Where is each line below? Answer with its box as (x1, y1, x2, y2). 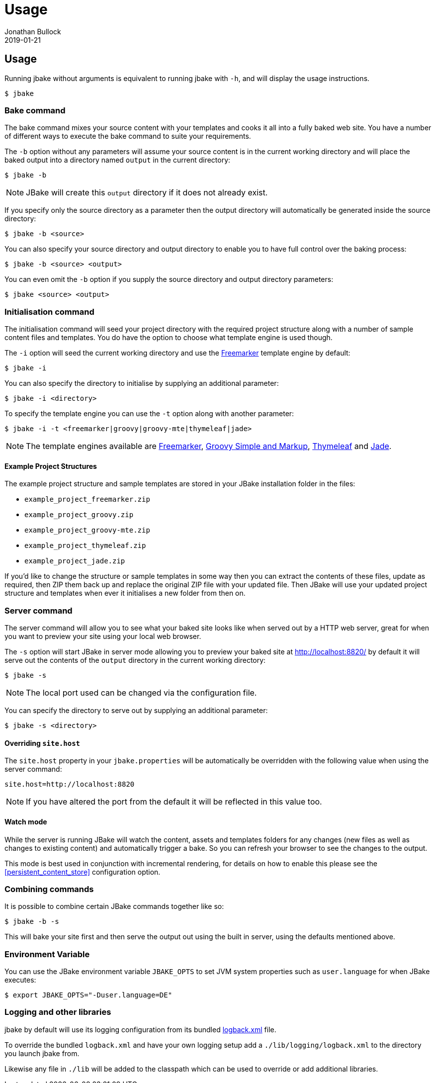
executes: (4, 976, 36, 984)
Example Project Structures (4, 461, 97, 470)
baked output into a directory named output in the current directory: (4, 156, 231, 165)
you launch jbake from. (4, 1049, 80, 1058)
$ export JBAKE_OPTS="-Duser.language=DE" (4, 991, 173, 999)
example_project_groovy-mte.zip (24, 526, 150, 535)
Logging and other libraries (4, 1007, 111, 1017)
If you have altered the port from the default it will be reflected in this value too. (26, 797, 322, 807)
